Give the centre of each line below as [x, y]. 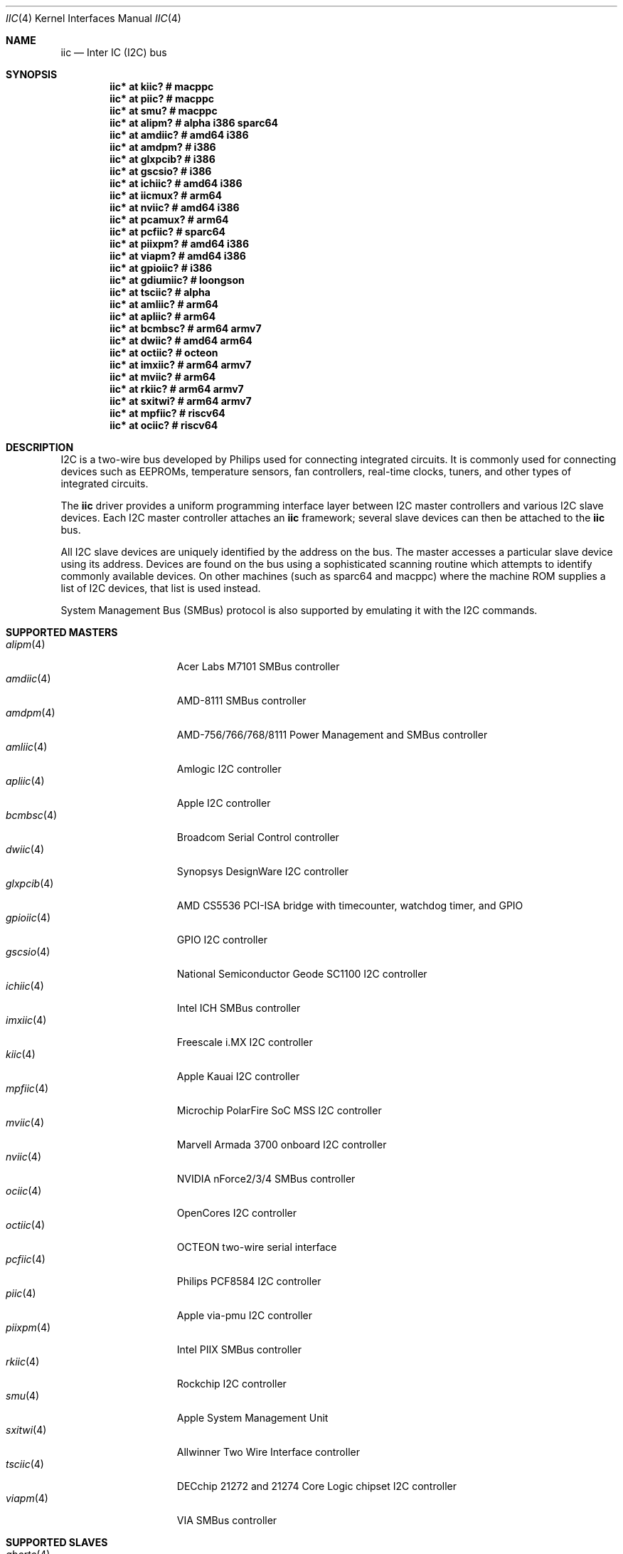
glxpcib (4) [30, 883]
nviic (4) [24, 1157]
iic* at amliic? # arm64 [164, 304]
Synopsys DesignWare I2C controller [263, 871]
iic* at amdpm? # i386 [163, 147]
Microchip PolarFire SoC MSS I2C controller [279, 1110]
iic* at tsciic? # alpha [160, 292]
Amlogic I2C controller [229, 769]
